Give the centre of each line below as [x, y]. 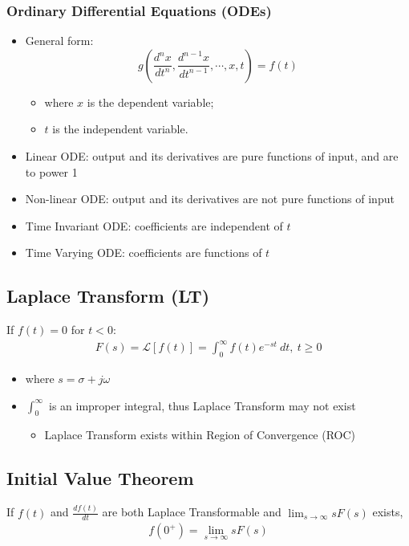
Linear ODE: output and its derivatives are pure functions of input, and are [212, 156]
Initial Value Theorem [100, 478]
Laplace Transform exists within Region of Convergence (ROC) [200, 435]
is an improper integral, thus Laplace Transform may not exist [202, 405]
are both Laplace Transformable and [192, 512]
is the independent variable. [120, 129]
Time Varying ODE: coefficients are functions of [144, 253]
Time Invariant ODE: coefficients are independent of [154, 225]
